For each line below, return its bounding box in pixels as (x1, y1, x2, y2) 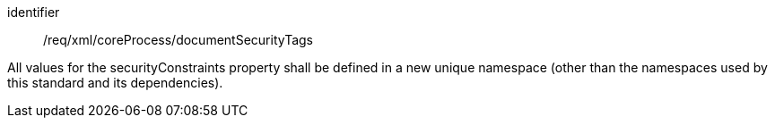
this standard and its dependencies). (7, 75, 223, 90)
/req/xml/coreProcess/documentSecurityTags (43, 32, 313, 47)
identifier (7, 4, 60, 20)
